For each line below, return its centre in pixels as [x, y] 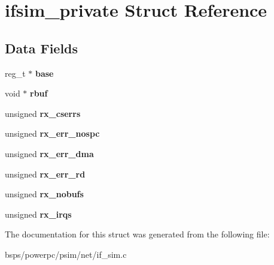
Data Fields [42, 48]
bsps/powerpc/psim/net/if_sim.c [66, 254]
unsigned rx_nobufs [44, 194]
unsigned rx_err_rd [45, 174]
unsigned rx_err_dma [49, 153]
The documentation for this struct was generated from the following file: [137, 234]
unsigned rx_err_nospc [52, 133]
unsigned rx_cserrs [43, 113]
